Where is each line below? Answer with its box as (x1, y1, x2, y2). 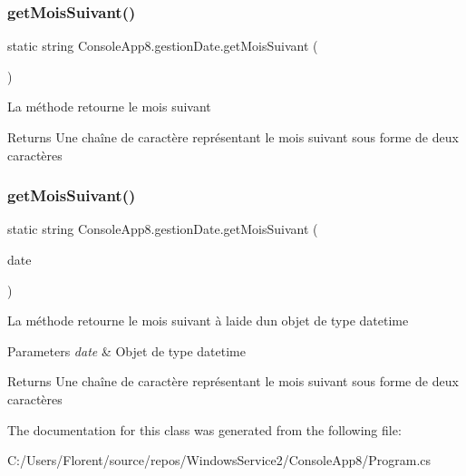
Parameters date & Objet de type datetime (7, 341, 246, 360)
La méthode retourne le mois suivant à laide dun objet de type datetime (7, 311, 409, 330)
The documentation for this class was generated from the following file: (7, 420, 402, 439)
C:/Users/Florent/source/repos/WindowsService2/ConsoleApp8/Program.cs (7, 451, 432, 470)
